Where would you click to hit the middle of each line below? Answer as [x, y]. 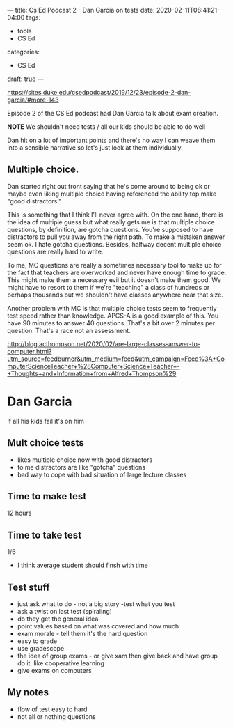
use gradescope [41, 648]
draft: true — [25, 79]
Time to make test [47, 496]
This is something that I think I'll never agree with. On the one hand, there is [115, 215]
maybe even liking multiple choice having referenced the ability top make [112, 194]
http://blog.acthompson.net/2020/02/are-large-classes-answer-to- [104, 343]
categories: [23, 52]
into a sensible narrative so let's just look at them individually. [95, 148]
